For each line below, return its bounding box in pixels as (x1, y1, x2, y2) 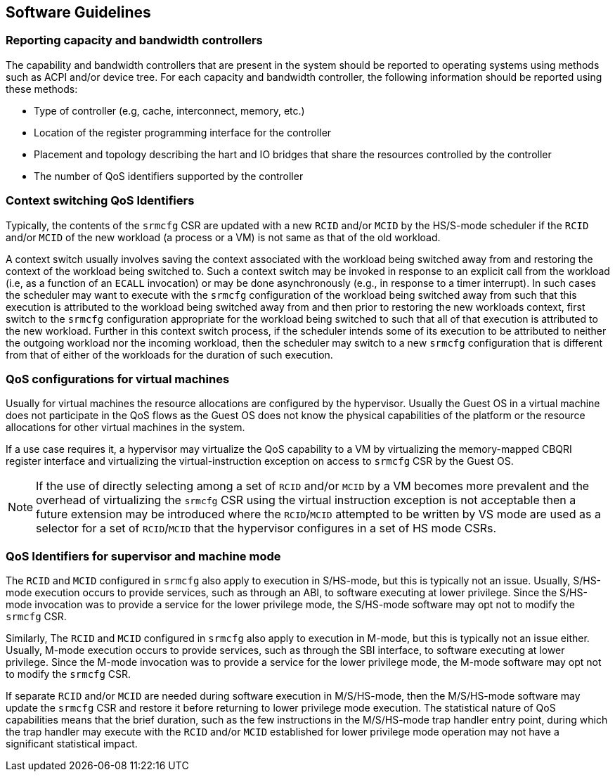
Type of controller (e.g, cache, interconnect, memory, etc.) (34, 104, 305, 117)
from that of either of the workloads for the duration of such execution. (6, 348, 333, 361)
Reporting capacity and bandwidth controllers (6, 33, 263, 48)
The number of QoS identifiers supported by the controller (34, 169, 304, 182)
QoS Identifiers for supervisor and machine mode (6, 548, 281, 563)
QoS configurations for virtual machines (6, 371, 230, 386)
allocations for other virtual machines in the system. (6, 421, 245, 434)
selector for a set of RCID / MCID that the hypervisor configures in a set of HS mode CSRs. (36, 521, 497, 536)
